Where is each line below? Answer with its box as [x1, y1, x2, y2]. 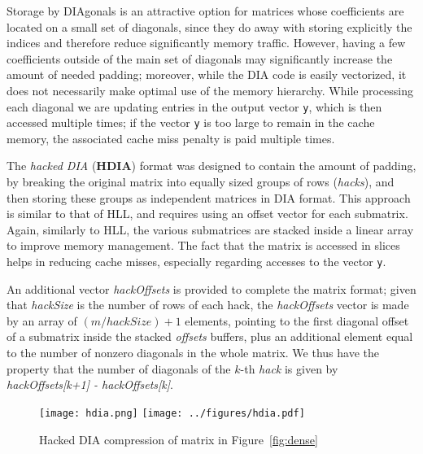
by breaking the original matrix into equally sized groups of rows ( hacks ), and [7, 173, 395, 190]
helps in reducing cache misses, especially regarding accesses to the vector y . [7, 253, 386, 270]
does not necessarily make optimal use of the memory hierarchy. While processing [7, 81, 413, 98]
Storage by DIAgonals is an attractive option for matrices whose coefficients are [7, 2, 404, 19]
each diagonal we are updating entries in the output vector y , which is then [7, 98, 382, 115]
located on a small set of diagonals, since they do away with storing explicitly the [7, 18, 412, 35]
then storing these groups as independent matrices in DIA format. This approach [7, 189, 411, 206]
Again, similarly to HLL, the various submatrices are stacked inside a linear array [7, 220, 414, 238]
